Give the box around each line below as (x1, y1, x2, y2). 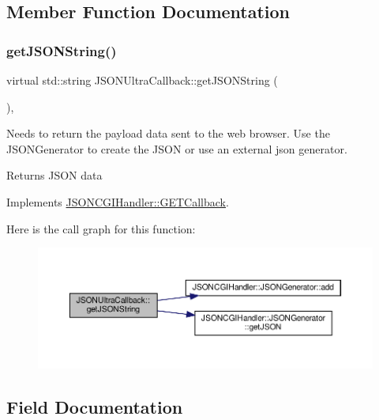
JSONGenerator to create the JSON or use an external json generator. (6, 140, 347, 157)
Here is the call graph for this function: (6, 220, 196, 236)
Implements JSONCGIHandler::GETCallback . (6, 193, 229, 210)
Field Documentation (6, 394, 183, 418)
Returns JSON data (6, 167, 103, 184)
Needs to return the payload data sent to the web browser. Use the (6, 125, 330, 142)
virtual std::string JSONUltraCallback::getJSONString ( (6, 72, 278, 88)
